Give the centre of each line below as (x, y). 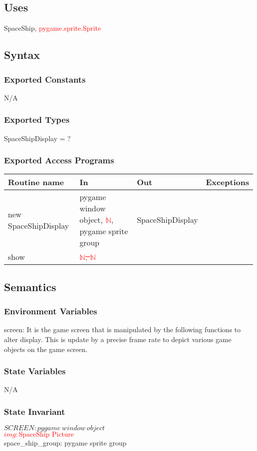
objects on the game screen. (46, 349)
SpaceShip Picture (46, 435)
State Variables (35, 371)
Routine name (36, 182)
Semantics (30, 286)
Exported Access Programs (59, 160)
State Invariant (35, 411)
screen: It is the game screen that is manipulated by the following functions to (122, 329)
